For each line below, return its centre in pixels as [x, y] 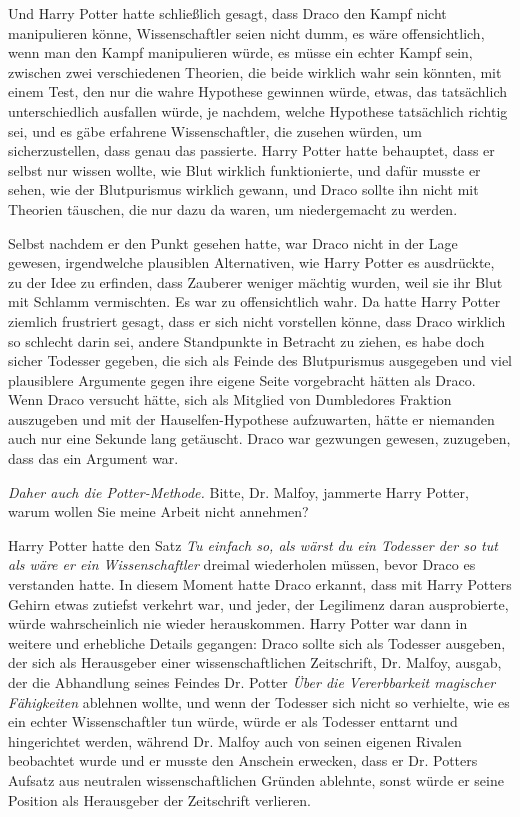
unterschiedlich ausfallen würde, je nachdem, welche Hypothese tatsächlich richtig [258, 110]
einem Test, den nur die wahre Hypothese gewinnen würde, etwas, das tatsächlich [258, 91]
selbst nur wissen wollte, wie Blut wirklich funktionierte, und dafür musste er [244, 169]
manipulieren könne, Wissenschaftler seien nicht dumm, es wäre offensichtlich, [246, 32]
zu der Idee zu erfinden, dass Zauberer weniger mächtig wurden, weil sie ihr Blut [255, 281]
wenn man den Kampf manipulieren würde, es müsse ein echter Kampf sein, [240, 52]
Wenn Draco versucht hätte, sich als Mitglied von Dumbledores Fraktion [230, 399]
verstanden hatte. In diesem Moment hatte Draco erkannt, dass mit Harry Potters [260, 584]
